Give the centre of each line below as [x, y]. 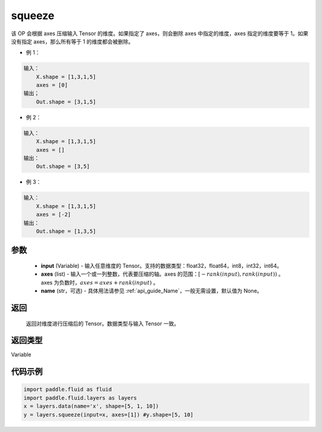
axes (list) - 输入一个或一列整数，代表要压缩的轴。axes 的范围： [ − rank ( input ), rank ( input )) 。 [162, 274]
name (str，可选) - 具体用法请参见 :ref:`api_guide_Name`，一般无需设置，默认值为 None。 [151, 291]
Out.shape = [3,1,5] [66, 102]
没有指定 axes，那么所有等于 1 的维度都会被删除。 [72, 41]
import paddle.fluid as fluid [68, 390]
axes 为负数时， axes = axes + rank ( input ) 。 [100, 282]
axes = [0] [52, 85]
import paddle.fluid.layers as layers [80, 398]
